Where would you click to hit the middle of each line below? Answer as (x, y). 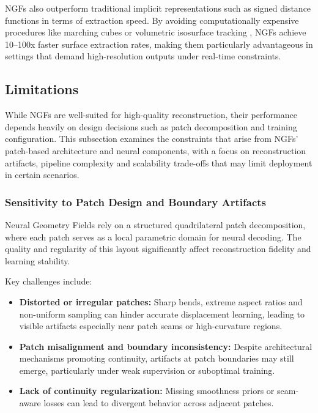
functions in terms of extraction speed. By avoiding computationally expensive (152, 20)
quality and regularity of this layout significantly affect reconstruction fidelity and (158, 249)
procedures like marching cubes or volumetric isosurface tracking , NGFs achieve (156, 32)
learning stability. (38, 260)
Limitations (42, 89)
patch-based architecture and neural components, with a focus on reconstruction (156, 150)
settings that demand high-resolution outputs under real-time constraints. (143, 56)
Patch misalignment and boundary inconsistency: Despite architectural (166, 346)
